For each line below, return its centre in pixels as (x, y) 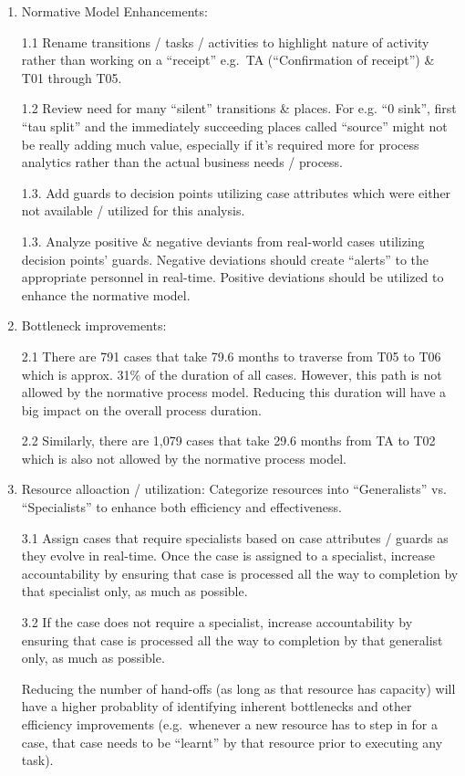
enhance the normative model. (106, 294)
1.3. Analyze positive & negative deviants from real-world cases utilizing (223, 241)
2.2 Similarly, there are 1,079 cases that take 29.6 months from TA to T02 (228, 440)
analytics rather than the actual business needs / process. (182, 162)
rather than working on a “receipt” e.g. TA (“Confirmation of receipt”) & (228, 60)
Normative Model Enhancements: (114, 11)
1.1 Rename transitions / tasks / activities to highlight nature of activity (225, 42)
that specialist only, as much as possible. (134, 591)
